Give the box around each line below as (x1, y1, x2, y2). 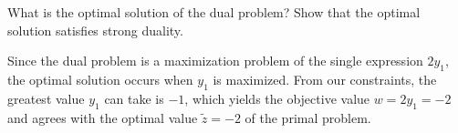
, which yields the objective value (184, 88, 370, 107)
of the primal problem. (245, 107, 371, 127)
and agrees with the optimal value (7, 107, 198, 127)
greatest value (7, 88, 85, 107)
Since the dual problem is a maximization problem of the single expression (7, 51, 423, 70)
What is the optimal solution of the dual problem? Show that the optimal (7, 3, 421, 21)
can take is (104, 88, 164, 107)
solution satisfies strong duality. (7, 20, 183, 39)
